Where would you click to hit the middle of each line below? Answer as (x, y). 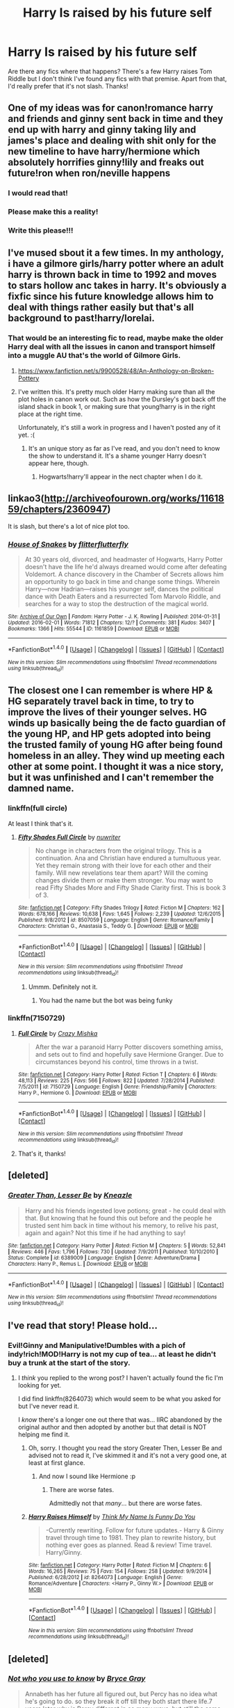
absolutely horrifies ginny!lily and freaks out (106, 163)
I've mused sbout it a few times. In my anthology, (116, 253)
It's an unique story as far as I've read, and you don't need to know (124, 448)
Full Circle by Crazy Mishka (58, 1033)
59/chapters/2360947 (58, 510)
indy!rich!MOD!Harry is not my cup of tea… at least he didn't (112, 1354)
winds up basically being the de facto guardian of (117, 723)
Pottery (28, 378)
